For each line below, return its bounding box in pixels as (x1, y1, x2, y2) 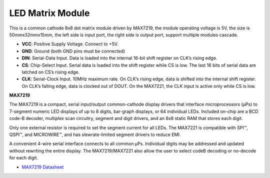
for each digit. (9, 155, 38, 161)
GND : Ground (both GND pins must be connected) (21, 48, 125, 54)
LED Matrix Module (9, 7, 90, 18)
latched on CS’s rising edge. (21, 69, 80, 75)
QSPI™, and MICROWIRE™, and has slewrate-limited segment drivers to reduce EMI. (9, 131, 181, 137)
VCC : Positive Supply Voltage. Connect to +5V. (21, 41, 118, 47)
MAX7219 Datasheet (21, 164, 64, 170)
